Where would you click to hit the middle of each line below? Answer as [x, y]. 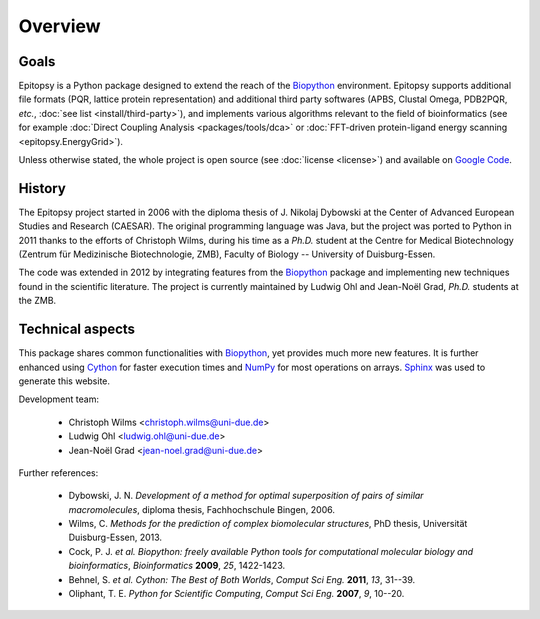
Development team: [59, 399]
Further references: [58, 472]
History [42, 188]
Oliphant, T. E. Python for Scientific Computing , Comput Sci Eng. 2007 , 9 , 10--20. [236, 594]
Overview [59, 26]
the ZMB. [37, 301]
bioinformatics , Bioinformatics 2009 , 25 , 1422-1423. [177, 566]
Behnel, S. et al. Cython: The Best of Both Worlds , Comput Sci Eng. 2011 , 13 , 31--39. [241, 579]
